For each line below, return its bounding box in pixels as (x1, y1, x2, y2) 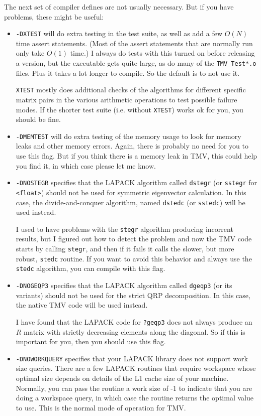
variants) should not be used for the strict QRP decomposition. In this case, (16, 290, 250, 300)
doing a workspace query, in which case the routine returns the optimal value (16, 392, 253, 403)
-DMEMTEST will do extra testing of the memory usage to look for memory (16, 130, 241, 141)
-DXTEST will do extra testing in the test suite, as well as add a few (16, 28, 223, 39)
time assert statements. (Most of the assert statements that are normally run (16, 38, 253, 48)
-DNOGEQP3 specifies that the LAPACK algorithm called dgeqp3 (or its (16, 280, 232, 290)
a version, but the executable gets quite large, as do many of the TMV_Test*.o (16, 58, 256, 68)
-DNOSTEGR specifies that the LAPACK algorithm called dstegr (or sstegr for (16, 177, 257, 188)
